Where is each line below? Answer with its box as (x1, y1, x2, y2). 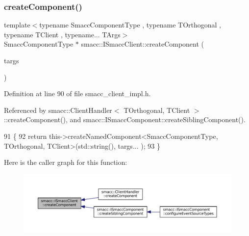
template (4, 20, 30, 30)
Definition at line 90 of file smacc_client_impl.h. (4, 88, 151, 99)
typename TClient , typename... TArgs (4, 29, 121, 39)
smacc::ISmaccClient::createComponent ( (81, 39, 204, 49)
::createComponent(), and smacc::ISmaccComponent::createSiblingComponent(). (4, 114, 246, 125)
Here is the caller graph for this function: (4, 157, 127, 167)
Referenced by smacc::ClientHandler (4, 105, 112, 115)
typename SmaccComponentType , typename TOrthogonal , (39, 20, 221, 30)
